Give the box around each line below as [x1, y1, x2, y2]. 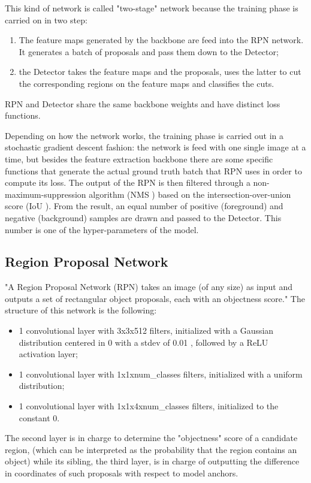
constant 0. [19, 411, 60, 424]
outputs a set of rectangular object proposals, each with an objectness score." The [5, 292, 305, 304]
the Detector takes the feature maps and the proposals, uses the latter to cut [19, 65, 301, 78]
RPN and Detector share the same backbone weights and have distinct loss [5, 97, 280, 110]
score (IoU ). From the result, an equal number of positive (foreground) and [5, 200, 283, 212]
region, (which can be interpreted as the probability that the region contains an [5, 443, 297, 455]
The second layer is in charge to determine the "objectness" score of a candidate [5, 431, 298, 444]
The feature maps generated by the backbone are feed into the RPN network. [19, 34, 304, 46]
